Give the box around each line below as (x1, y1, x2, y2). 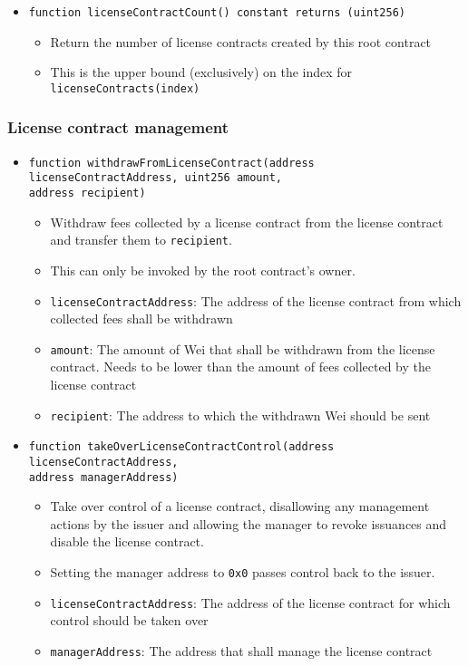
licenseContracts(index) (50, 82, 200, 95)
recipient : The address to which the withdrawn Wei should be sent (50, 405, 431, 424)
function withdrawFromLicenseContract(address (28, 156, 315, 169)
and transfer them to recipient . (50, 230, 232, 249)
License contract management (7, 116, 229, 139)
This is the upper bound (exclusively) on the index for (50, 63, 353, 82)
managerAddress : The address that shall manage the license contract (50, 641, 433, 660)
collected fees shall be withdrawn (50, 309, 233, 328)
